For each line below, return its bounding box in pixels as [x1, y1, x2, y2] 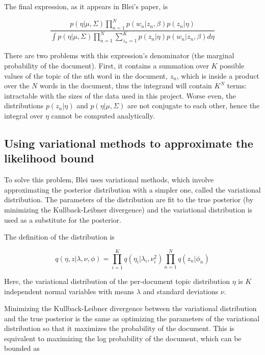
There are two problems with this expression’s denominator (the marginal [4, 50, 234, 61]
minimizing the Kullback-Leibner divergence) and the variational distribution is [4, 204, 253, 215]
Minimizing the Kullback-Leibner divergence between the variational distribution [4, 303, 257, 314]
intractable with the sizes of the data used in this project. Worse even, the [4, 90, 236, 101]
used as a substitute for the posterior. [4, 214, 121, 225]
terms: [227, 80, 247, 91]
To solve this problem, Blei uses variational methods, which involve [4, 174, 214, 185]
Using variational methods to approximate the [4, 135, 253, 151]
